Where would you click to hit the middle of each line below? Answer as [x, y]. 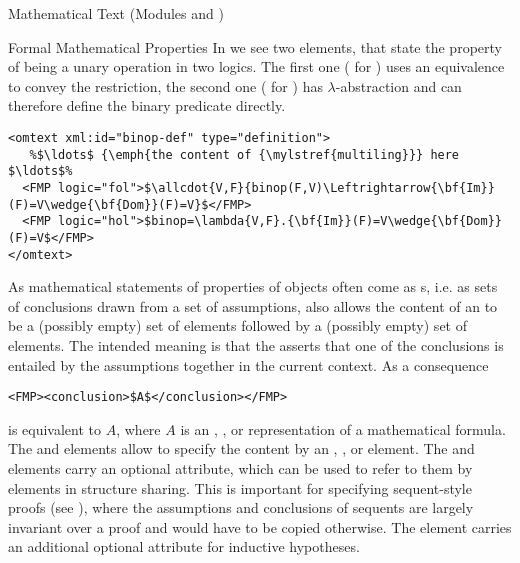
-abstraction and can [398, 85]
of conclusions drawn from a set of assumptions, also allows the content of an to [253, 305]
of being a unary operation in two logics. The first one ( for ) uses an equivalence [256, 66]
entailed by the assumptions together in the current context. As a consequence [248, 364]
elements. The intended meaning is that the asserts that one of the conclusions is [256, 345]
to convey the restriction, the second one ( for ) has [165, 85]
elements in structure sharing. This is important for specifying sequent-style [240, 487]
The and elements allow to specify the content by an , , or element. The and [241, 448]
